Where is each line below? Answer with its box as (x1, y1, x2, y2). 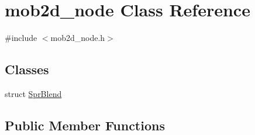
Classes (5, 60, 49, 78)
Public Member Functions (5, 116, 165, 134)
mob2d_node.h (50, 32, 105, 44)
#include (5, 32, 37, 44)
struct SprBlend (5, 87, 62, 99)
